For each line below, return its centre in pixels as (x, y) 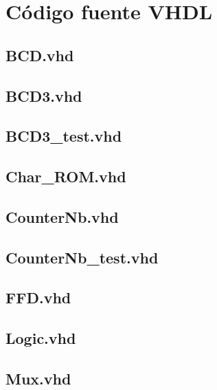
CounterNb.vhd (62, 216)
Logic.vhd (41, 338)
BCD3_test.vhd (64, 136)
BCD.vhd (40, 55)
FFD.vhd (38, 297)
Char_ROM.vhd (66, 176)
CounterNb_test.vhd (82, 257)
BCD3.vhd (44, 95)
